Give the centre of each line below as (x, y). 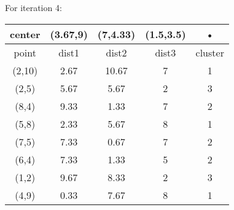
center (25, 34)
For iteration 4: (33, 8)
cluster (210, 52)
